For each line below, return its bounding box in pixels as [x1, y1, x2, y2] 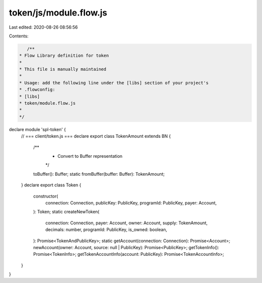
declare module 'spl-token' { [9, 126, 66, 132]
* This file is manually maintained [19, 67, 107, 72]
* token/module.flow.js [19, 100, 76, 106]
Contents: [9, 33, 29, 39]
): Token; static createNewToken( [33, 209, 99, 215]
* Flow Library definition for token [19, 53, 109, 58]
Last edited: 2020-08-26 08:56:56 [9, 24, 78, 30]
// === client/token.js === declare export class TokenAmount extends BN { [21, 133, 171, 139]
